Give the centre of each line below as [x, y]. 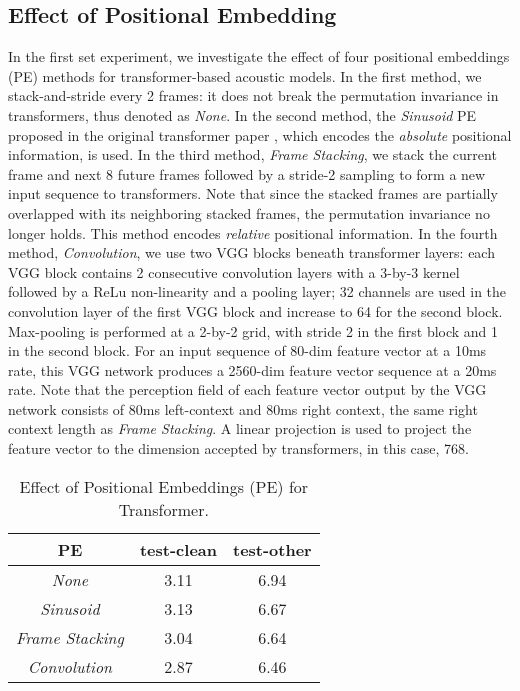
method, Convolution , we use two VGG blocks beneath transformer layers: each [251, 252]
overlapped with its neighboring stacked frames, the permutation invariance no [249, 212]
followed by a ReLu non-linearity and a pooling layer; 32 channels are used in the [257, 291]
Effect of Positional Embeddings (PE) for [164, 486]
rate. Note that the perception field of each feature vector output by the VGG [247, 389]
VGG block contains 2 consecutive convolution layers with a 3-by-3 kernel [234, 271]
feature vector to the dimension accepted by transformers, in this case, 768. [238, 448]
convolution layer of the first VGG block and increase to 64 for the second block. [255, 310]
